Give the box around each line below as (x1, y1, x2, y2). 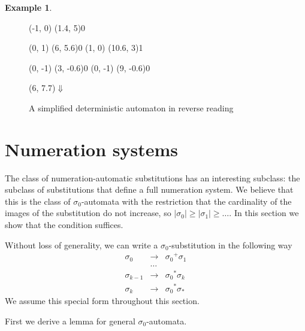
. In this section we (229, 207, 299, 219)
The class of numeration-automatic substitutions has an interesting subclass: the (5, 171, 300, 184)
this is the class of (5, 195, 71, 207)
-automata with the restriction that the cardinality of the (81, 195, 292, 207)
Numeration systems (5, 136, 178, 161)
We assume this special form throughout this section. (5, 294, 200, 306)
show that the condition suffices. (5, 218, 123, 231)
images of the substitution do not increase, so (5, 207, 171, 219)
